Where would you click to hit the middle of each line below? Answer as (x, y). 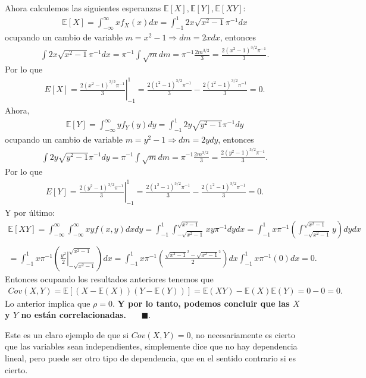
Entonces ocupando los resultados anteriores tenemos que (109, 278)
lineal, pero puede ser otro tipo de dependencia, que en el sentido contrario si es (150, 357)
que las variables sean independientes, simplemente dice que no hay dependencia (151, 346)
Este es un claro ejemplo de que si (67, 334)
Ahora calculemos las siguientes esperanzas (83, 8)
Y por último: (30, 212)
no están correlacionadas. (74, 315)
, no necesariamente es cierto (243, 334)
